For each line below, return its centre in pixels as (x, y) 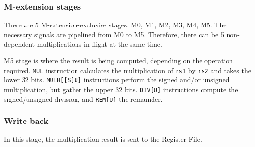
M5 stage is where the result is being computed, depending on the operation (119, 60)
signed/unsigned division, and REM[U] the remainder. (83, 99)
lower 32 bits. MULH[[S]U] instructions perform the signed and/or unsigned (117, 80)
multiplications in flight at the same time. (100, 44)
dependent (20, 44)
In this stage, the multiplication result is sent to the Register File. (103, 139)
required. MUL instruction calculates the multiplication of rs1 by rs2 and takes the (127, 70)
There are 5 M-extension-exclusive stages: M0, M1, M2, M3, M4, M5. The (115, 25)
